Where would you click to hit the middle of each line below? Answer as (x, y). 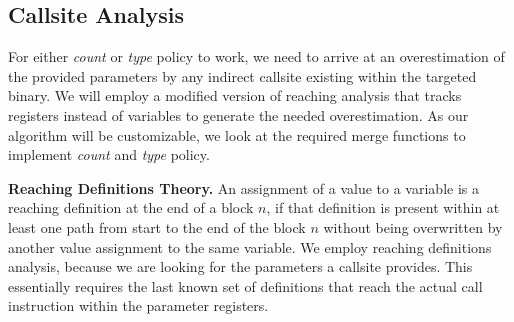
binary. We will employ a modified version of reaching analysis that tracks (235, 95)
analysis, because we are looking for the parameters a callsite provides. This (240, 266)
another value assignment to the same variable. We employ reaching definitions (250, 246)
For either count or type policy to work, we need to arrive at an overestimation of (256, 56)
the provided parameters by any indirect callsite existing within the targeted (242, 75)
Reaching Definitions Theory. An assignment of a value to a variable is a (243, 187)
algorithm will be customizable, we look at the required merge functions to (237, 134)
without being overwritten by (413, 226)
